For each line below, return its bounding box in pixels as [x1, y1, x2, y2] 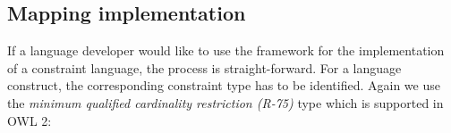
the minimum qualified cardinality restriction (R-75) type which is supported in [7, 93, 444, 112]
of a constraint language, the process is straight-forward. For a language [7, 58, 402, 77]
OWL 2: [7, 111, 52, 129]
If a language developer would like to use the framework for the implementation [7, 41, 445, 60]
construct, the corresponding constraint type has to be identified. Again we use [7, 76, 440, 95]
